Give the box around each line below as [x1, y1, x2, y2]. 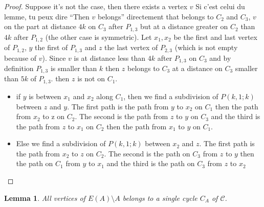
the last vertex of [104, 42, 158, 53]
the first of [35, 42, 68, 53]
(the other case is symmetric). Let [45, 31, 152, 42]
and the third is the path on [106, 158, 195, 169]
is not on [77, 73, 105, 84]
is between [29, 90, 61, 101]
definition [4, 63, 34, 73]
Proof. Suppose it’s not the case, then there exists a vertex [4, 1, 188, 11]
